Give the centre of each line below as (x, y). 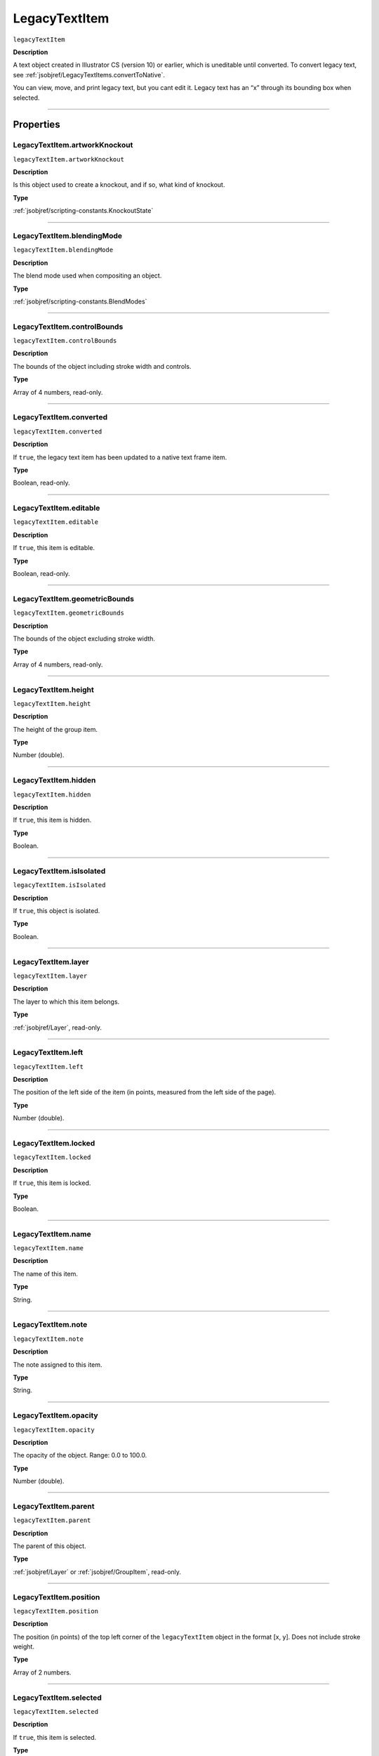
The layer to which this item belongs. (66, 1002)
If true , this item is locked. (52, 1183)
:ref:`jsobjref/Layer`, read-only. (57, 1027)
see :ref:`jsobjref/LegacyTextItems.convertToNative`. (89, 74)
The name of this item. (46, 1273)
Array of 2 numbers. (42, 1672)
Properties (36, 125)
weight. (24, 1646)
